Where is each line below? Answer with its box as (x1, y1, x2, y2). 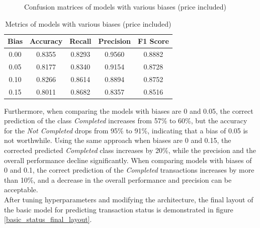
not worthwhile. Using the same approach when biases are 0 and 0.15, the (4, 135, 231, 145)
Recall (69, 36, 92, 46)
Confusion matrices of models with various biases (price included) (24, 2, 226, 12)
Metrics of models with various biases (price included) (5, 18, 171, 29)
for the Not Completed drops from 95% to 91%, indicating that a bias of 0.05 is (4, 125, 248, 135)
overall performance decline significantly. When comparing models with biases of (4, 155, 252, 165)
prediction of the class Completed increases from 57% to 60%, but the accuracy (4, 115, 247, 126)
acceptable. (4, 184, 38, 195)
